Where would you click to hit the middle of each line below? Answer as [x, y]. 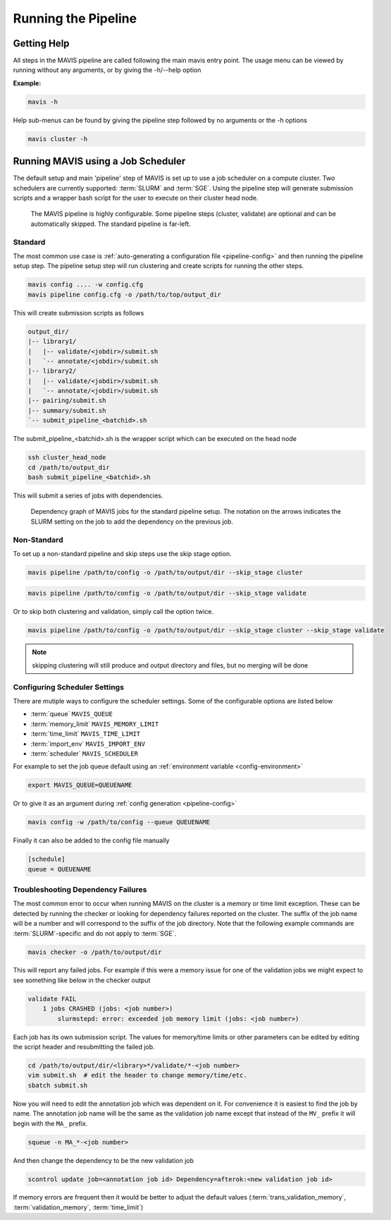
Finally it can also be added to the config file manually [91, 840]
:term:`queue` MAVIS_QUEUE [72, 714]
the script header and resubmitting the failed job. [84, 1047]
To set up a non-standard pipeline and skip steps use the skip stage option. [122, 553]
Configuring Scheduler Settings [69, 687]
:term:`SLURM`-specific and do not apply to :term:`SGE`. [95, 933]
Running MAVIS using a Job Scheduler [99, 161]
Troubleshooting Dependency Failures [80, 889]
